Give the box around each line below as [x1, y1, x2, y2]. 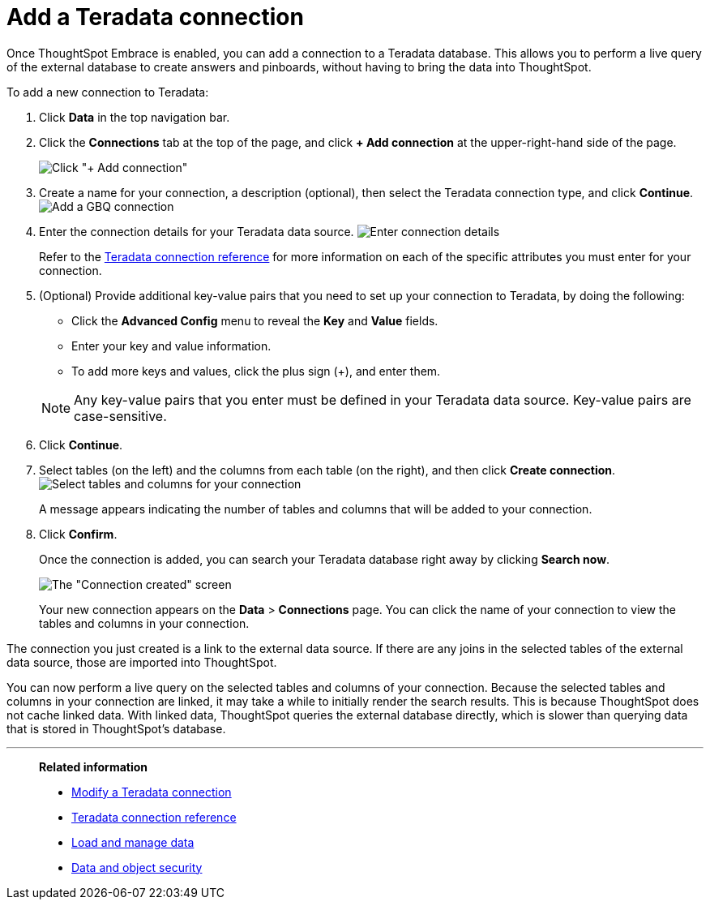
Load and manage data [71, 835, 195, 849]
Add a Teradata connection [6, 3, 304, 31]
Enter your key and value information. [71, 338, 272, 353]
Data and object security [71, 860, 203, 874]
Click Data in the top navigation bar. [39, 109, 230, 124]
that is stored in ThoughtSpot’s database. [6, 721, 226, 736]
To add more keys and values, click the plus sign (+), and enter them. [71, 363, 441, 378]
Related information [39, 759, 148, 774]
